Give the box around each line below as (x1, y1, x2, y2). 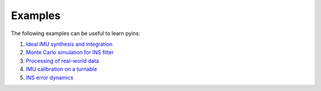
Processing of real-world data (26, 57, 99, 64)
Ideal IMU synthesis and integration (26, 40, 113, 48)
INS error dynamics (26, 74, 74, 81)
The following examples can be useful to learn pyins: (11, 30, 140, 37)
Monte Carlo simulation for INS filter (26, 49, 114, 56)
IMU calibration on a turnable (26, 65, 97, 73)
